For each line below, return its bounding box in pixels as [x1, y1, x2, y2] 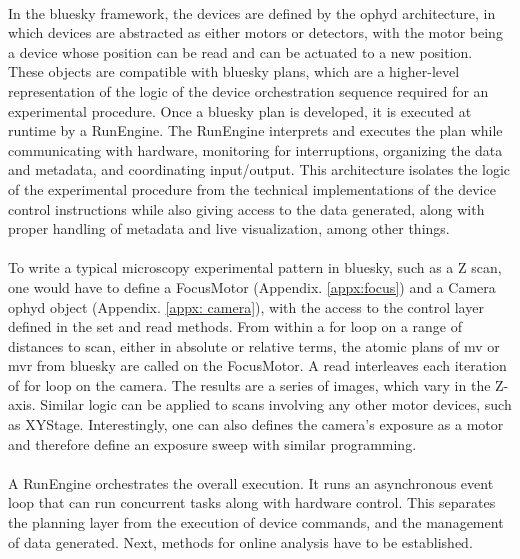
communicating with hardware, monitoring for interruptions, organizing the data [8, 139, 503, 160]
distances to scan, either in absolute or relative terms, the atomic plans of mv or [8, 335, 500, 356]
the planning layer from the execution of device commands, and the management [8, 512, 504, 533]
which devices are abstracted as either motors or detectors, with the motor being [8, 22, 503, 43]
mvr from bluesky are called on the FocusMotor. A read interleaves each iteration [8, 355, 507, 376]
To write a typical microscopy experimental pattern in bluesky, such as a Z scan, [8, 257, 502, 278]
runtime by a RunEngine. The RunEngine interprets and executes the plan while [8, 120, 503, 141]
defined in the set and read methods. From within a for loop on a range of [8, 316, 462, 337]
